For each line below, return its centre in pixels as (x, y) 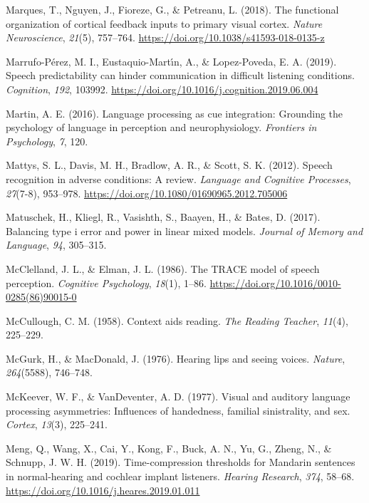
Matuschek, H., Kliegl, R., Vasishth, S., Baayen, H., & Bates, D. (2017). (163, 217)
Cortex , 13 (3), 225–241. (57, 424)
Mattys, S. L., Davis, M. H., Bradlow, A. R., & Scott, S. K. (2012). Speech (169, 165)
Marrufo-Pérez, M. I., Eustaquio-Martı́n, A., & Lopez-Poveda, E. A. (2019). (171, 61)
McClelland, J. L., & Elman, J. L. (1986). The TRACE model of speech (163, 268)
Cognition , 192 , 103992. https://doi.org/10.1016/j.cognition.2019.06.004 (162, 89)
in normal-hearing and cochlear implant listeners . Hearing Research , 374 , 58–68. (180, 476)
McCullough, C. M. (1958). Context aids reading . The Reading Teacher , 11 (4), (177, 320)
